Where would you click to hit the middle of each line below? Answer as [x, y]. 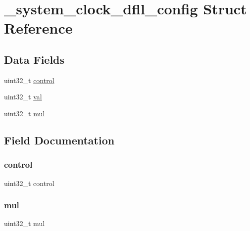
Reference [38, 28]
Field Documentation [59, 140]
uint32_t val [23, 97]
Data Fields [34, 59]
